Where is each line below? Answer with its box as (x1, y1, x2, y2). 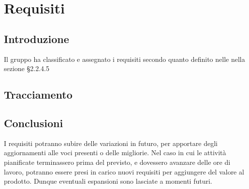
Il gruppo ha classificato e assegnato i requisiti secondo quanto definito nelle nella (4, 54, 245, 64)
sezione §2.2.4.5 (4, 63, 49, 73)
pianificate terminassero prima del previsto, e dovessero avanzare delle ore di (4, 157, 231, 167)
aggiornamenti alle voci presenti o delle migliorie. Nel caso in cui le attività (4, 147, 226, 158)
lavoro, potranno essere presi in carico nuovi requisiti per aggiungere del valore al (4, 166, 244, 176)
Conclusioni (4, 115, 63, 130)
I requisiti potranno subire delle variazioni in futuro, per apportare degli (4, 138, 218, 148)
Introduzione (4, 31, 69, 46)
